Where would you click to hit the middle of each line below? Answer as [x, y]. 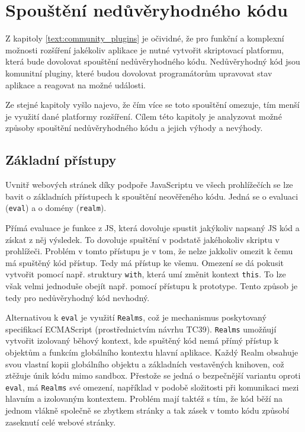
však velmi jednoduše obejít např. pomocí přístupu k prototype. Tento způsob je [152, 285]
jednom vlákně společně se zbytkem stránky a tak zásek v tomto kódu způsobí [147, 410]
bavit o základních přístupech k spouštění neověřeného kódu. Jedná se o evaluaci [152, 196]
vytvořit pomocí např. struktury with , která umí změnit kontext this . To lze [146, 274]
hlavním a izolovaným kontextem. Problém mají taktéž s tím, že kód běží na [144, 399]
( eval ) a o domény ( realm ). [56, 208]
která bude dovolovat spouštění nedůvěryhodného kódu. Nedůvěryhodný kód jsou [153, 61]
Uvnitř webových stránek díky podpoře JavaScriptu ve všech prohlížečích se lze [149, 185]
